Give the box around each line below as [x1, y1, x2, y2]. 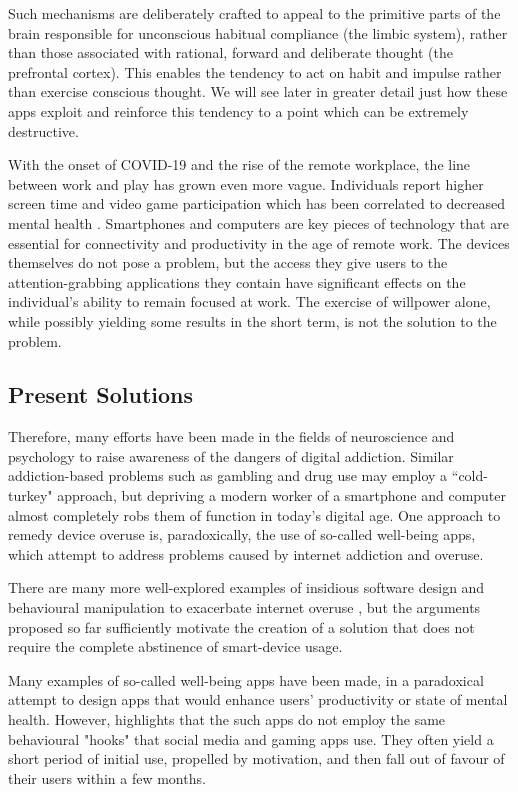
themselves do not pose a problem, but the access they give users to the [8, 252, 448, 273]
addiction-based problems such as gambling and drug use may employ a [8, 465, 448, 486]
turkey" [8, 485, 53, 506]
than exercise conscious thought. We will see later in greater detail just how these [8, 81, 508, 102]
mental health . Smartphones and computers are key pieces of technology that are [8, 212, 509, 233]
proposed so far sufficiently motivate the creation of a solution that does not [8, 616, 475, 637]
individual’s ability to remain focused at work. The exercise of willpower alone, [8, 291, 491, 312]
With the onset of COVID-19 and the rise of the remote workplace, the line [8, 154, 471, 175]
